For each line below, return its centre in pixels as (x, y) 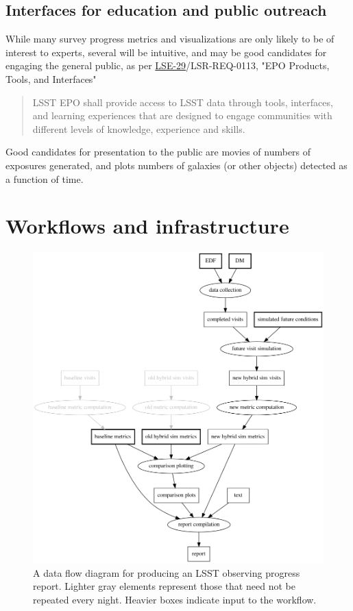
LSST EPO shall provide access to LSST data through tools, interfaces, (183, 102)
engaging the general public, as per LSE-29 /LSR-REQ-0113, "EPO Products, (168, 65)
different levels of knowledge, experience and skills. (139, 128)
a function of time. (45, 178)
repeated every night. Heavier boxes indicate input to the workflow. (175, 599)
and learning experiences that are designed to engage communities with (182, 115)
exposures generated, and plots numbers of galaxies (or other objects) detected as (176, 165)
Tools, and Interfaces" (51, 78)
